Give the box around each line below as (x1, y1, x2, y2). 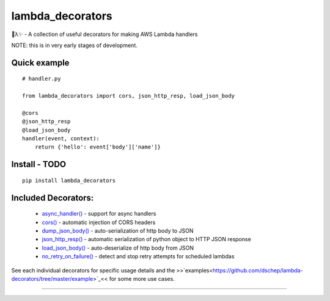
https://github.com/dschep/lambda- (213, 266, 304, 274)
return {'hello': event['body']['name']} (34, 143, 161, 151)
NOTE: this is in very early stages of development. (11, 42, 137, 49)
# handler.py (22, 75, 61, 82)
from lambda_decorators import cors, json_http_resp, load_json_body (22, 92, 235, 100)
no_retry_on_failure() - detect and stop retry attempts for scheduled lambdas (42, 253, 235, 260)
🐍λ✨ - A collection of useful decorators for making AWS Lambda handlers (11, 31, 198, 38)
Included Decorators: (11, 192, 94, 203)
